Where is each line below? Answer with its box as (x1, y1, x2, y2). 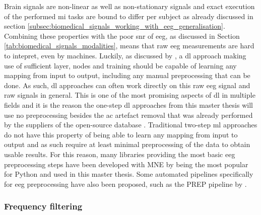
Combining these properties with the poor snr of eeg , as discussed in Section (4, 30, 240, 41)
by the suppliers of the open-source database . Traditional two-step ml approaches (4, 119, 257, 130)
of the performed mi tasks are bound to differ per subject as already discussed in (4, 11, 253, 21)
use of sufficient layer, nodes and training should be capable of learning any (4, 60, 237, 70)
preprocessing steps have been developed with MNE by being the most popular (4, 159, 248, 169)
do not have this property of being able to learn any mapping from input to (4, 129, 238, 139)
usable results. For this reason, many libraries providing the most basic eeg (4, 149, 235, 159)
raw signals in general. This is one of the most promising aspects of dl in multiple (4, 90, 255, 100)
